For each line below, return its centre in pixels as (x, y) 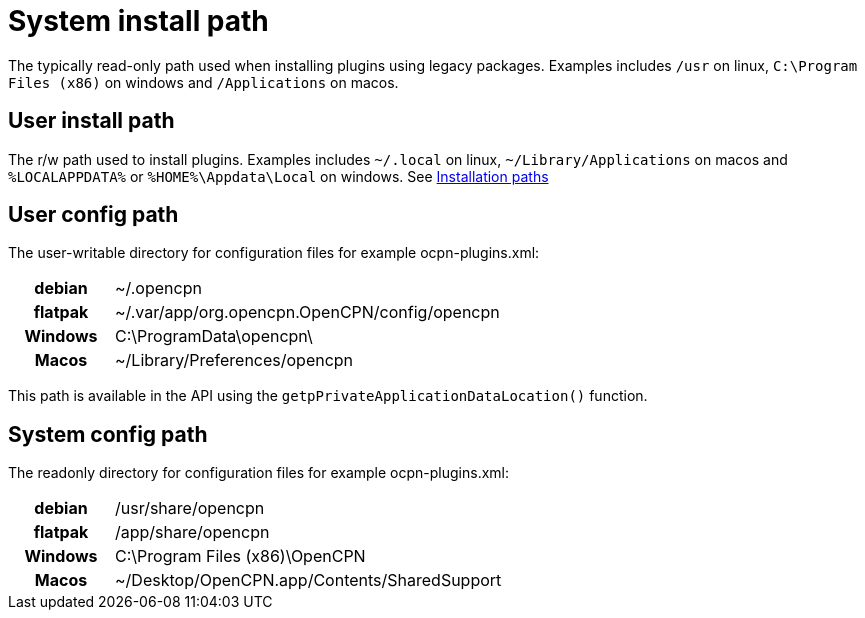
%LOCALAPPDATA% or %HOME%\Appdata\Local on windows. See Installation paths (278, 176)
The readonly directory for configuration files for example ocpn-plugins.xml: (259, 473)
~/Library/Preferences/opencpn (234, 360)
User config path (93, 215)
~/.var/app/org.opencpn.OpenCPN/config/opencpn (307, 312)
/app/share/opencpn (192, 532)
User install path (91, 121)
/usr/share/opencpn (190, 508)
